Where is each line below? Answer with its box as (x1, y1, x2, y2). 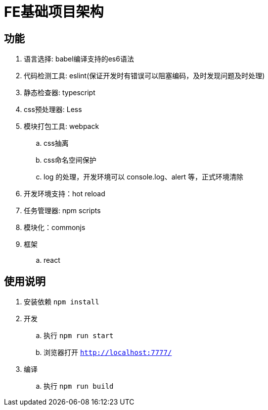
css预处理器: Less (24, 105, 82, 114)
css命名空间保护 (44, 156, 96, 165)
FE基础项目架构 (4, 3, 104, 20)
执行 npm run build (44, 382, 114, 391)
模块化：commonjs (24, 223, 86, 232)
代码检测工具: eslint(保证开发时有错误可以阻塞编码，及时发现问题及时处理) (24, 71, 265, 80)
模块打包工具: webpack (24, 122, 99, 131)
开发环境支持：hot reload (24, 189, 105, 198)
